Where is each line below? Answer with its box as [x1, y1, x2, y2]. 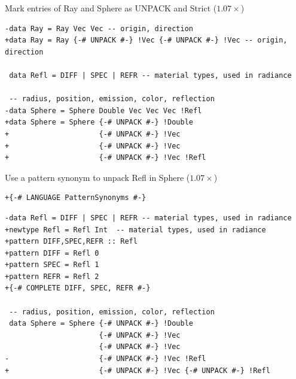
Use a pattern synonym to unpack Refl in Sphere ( [5, 171, 190, 183]
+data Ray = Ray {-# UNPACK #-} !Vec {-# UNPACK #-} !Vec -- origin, [5, 36, 288, 45]
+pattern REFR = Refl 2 [5, 272, 99, 281]
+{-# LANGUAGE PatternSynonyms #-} [5, 193, 147, 202]
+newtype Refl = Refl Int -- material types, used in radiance [5, 225, 266, 234]
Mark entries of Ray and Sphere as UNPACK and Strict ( [5, 2, 217, 14]
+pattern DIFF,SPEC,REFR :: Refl [5, 237, 138, 246]
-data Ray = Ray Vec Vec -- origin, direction [5, 24, 193, 33]
